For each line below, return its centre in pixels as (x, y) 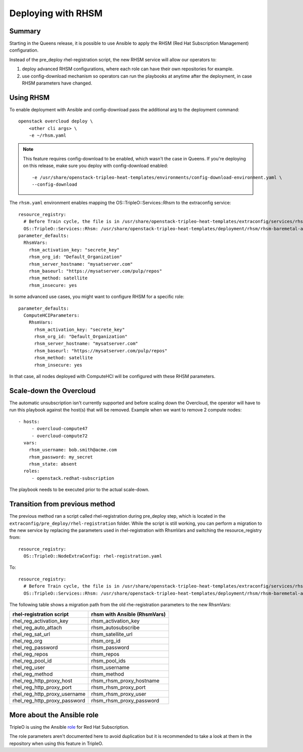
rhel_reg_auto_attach (37, 628)
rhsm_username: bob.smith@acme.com (73, 450)
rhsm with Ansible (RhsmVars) (129, 614)
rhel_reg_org (27, 641)
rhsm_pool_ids (108, 661)
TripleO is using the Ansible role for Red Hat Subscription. (69, 727)
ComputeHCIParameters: (52, 315)
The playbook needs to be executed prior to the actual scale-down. (80, 490)
